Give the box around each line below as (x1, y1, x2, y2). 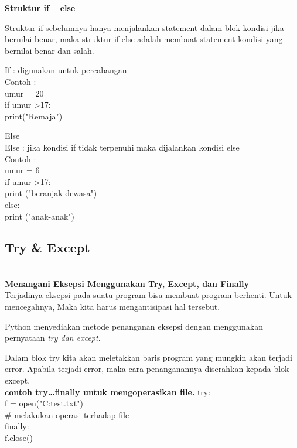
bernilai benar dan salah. (5, 44, 94, 56)
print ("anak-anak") (5, 210, 75, 222)
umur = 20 (5, 87, 44, 99)
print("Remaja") (5, 110, 63, 122)
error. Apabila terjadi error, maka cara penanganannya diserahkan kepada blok (5, 362, 289, 375)
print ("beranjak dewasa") (5, 187, 97, 199)
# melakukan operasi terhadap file (5, 408, 129, 420)
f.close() (5, 432, 33, 444)
